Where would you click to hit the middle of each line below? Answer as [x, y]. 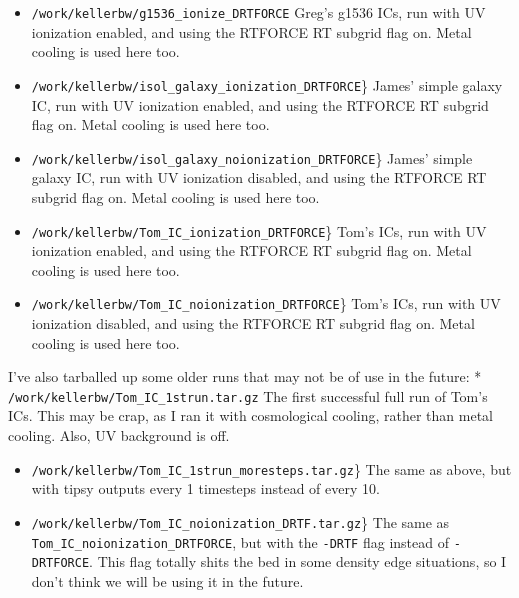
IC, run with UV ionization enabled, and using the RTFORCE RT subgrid [260, 104]
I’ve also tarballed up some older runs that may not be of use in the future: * [245, 376]
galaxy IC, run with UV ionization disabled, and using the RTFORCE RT [259, 177]
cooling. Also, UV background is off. [119, 435]
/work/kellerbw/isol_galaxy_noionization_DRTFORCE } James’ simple [252, 157]
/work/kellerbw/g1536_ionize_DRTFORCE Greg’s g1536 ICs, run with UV [258, 12]
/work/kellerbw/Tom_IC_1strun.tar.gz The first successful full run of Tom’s [248, 395]
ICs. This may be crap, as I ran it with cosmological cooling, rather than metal [250, 415]
